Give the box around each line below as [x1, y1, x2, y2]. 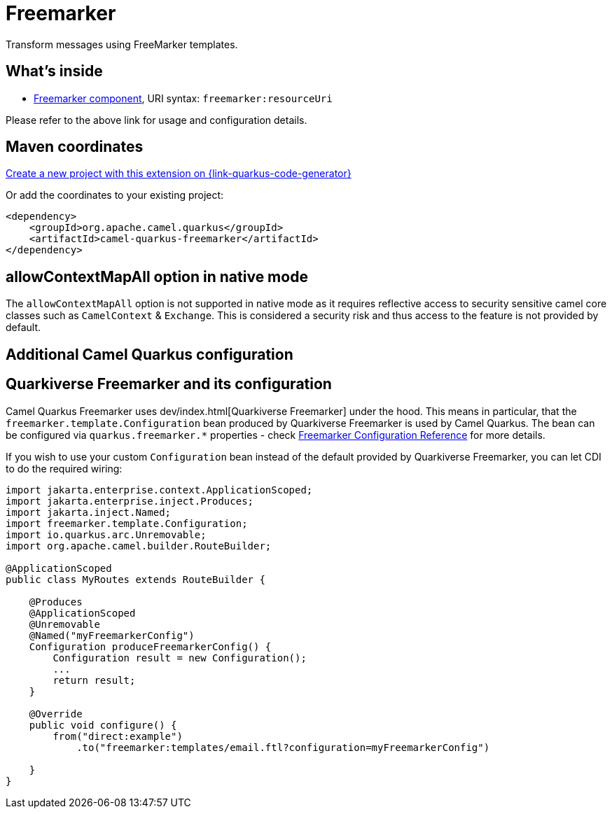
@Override [29, 708, 83, 720]
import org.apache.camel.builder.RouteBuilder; [6, 540, 272, 552]
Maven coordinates [6, 138, 144, 156]
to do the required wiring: [6, 462, 123, 475]
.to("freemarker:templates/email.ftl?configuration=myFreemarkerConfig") [76, 741, 490, 753]
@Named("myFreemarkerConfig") [29, 629, 195, 641]
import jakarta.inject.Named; [6, 506, 172, 518]
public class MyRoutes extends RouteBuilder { [6, 573, 265, 585]
